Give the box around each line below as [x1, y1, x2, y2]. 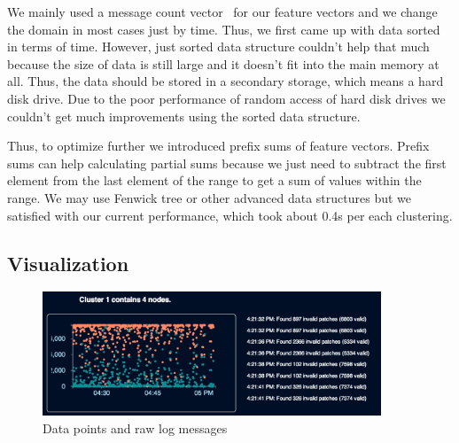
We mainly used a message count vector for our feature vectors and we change [7, 3, 438, 20]
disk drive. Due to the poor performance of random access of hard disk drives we [7, 89, 446, 107]
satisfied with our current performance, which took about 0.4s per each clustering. [7, 206, 453, 224]
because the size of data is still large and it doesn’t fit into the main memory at [7, 54, 440, 73]
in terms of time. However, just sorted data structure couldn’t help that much [7, 37, 430, 56]
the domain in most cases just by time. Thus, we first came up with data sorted [7, 19, 440, 38]
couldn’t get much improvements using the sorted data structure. [7, 106, 361, 125]
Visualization [7, 249, 129, 276]
